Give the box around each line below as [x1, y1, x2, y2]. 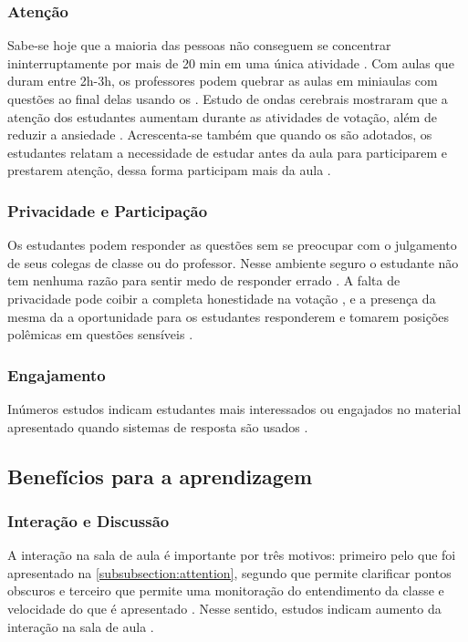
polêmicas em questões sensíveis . [7, 325, 193, 344]
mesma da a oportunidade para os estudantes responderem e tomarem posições [7, 306, 450, 326]
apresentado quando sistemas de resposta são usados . [7, 417, 308, 436]
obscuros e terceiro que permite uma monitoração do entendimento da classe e [7, 581, 444, 600]
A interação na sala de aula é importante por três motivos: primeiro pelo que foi [7, 545, 456, 564]
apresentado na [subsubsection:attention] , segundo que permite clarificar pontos [7, 563, 452, 582]
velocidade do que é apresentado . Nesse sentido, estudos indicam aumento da [7, 598, 442, 617]
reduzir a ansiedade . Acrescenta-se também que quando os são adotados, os [7, 125, 432, 144]
